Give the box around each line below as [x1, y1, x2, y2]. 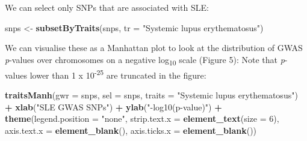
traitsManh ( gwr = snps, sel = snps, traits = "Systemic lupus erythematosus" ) [5, 89, 298, 101]
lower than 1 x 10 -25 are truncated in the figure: [29, 67, 206, 81]
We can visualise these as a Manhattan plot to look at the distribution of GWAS [5, 41, 303, 54]
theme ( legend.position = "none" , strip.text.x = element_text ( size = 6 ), [5, 112, 279, 125]
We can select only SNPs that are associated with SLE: [5, 1, 209, 13]
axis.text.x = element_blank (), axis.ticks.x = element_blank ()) [5, 124, 257, 136]
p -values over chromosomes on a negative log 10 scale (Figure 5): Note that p [5, 53, 285, 67]
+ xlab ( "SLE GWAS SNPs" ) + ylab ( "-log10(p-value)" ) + [5, 100, 222, 113]
